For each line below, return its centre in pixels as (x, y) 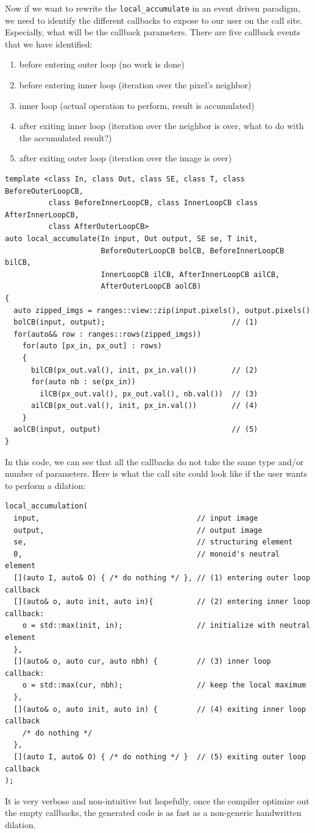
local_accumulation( (47, 506)
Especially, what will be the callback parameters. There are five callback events (153, 32)
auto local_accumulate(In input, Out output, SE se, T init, (132, 238)
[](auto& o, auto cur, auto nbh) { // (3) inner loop (142, 662)
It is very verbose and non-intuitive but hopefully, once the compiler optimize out (157, 800)
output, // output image (138, 530)
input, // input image (136, 518)
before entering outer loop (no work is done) (102, 64)
